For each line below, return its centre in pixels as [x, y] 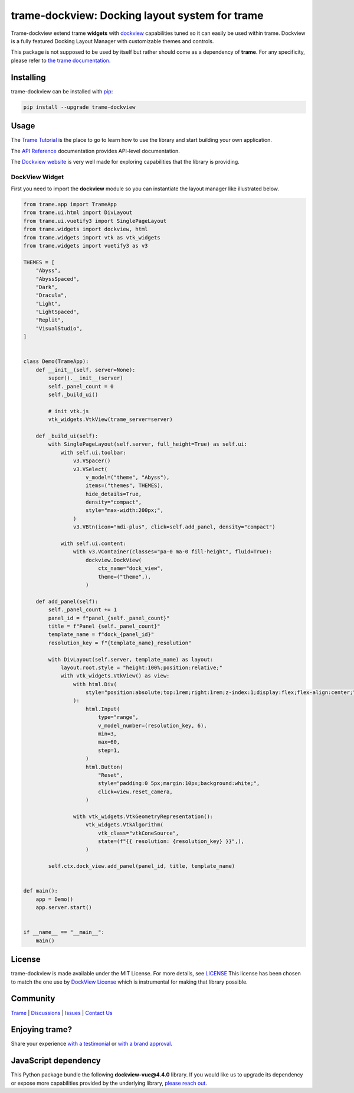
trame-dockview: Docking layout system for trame [137, 15]
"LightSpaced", [58, 312]
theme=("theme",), [124, 577]
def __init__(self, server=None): [86, 370]
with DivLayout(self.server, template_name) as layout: [131, 659]
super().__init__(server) [86, 378]
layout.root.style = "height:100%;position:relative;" [142, 667]
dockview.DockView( [114, 560]
